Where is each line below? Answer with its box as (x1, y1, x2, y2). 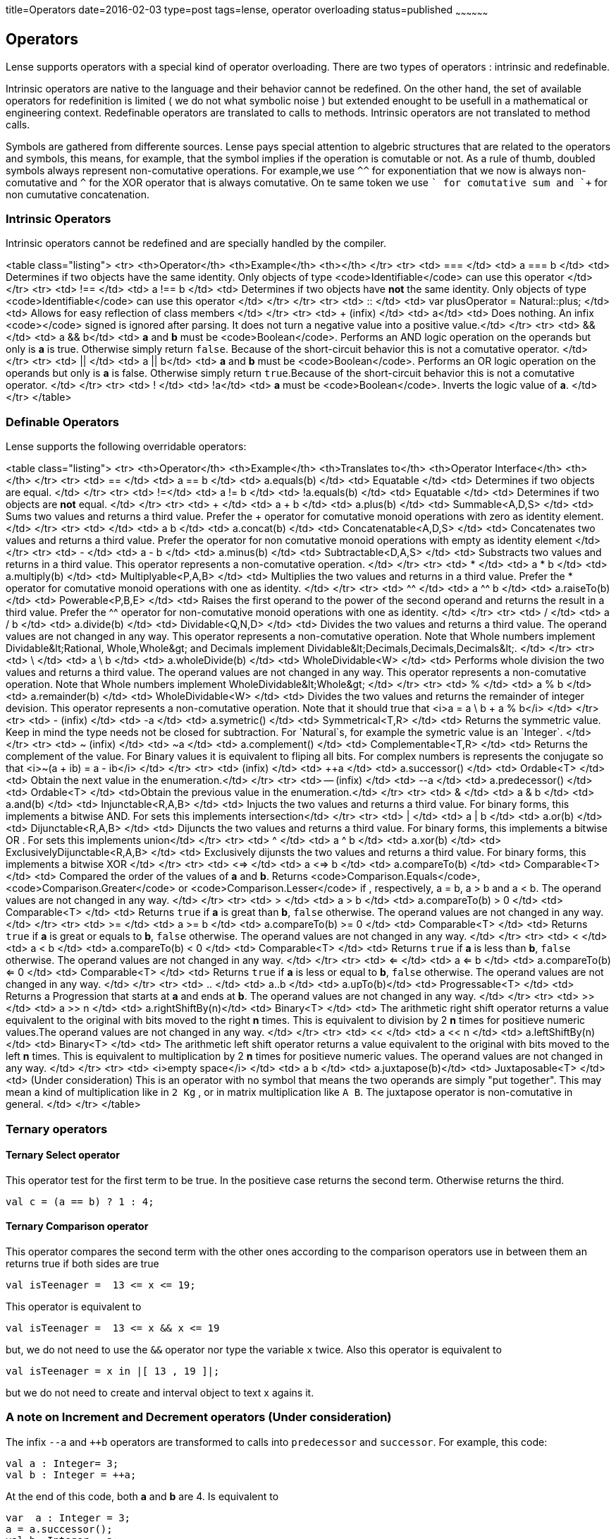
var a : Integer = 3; (6, 1511, 131, 1523)
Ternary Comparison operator (6, 1220, 149, 1233)
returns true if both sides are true (6, 1257, 159, 1269)
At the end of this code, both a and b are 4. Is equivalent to (6, 1490, 279, 1502)
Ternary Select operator (6, 1149, 120, 1161)
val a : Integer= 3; (6, 1457, 119, 1469)
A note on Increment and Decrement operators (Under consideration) (6, 1410, 392, 1425)
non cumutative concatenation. (6, 188, 149, 200)
